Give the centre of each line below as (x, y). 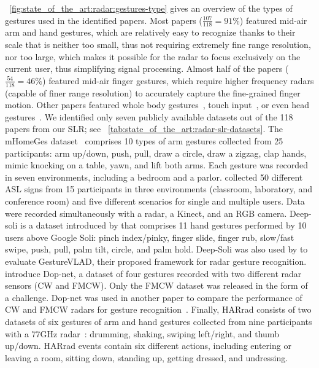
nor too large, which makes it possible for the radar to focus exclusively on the (153, 56)
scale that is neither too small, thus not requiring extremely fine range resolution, (158, 45)
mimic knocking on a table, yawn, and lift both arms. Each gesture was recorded (157, 165)
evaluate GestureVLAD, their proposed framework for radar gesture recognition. (156, 261)
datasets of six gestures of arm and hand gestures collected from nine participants (159, 321)
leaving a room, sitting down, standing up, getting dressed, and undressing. (147, 357)
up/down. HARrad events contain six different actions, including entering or (148, 346)
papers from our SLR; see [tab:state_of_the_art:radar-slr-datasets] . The (144, 129)
